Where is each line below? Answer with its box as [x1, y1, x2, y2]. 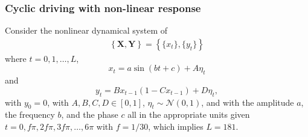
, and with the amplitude [201, 96, 294, 108]
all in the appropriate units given [127, 108, 250, 121]
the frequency [5, 108, 55, 121]
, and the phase [61, 108, 118, 121]
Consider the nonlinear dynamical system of [5, 24, 168, 37]
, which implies [148, 120, 204, 133]
